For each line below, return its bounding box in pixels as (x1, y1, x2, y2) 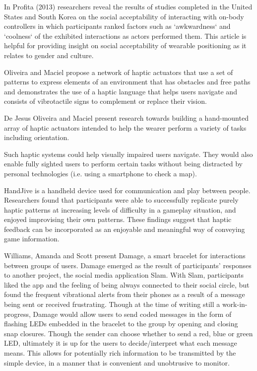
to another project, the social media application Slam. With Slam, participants (4, 270, 244, 280)
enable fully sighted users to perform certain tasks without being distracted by (4, 158, 243, 169)
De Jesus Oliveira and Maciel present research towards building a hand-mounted (4, 112, 249, 123)
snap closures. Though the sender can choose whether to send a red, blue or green (4, 328, 253, 338)
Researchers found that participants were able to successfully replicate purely (4, 195, 239, 205)
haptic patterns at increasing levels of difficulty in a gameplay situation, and (4, 204, 236, 215)
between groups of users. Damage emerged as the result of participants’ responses (4, 260, 252, 270)
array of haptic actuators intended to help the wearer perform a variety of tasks (4, 122, 247, 133)
